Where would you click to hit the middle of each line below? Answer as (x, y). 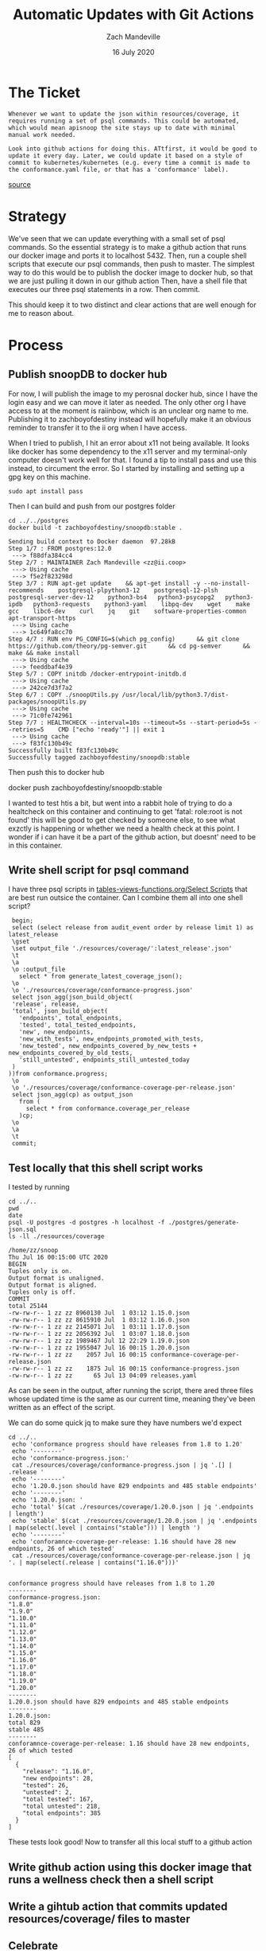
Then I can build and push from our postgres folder (92, 506)
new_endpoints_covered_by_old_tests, (71, 1053)
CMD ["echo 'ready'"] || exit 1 (112, 730)
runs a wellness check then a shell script (111, 1879)
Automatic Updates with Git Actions (133, 15)
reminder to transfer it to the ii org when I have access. (98, 427)
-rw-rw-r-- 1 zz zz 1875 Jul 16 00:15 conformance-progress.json (124, 1369)
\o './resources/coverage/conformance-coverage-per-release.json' (124, 1088)
